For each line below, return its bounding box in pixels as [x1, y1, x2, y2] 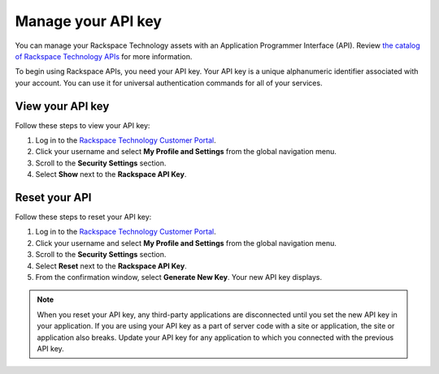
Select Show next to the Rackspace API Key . [35, 170, 187, 179]
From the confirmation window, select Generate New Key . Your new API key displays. [35, 273, 323, 282]
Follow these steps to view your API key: [15, 120, 150, 130]
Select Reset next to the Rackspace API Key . [35, 260, 187, 271]
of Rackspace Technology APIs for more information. [15, 51, 193, 61]
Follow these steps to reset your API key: [15, 212, 152, 222]
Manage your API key [15, 12, 163, 30]
